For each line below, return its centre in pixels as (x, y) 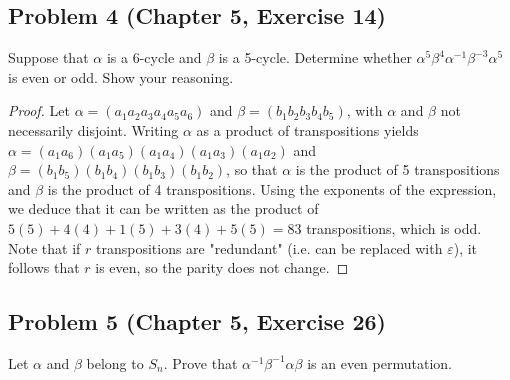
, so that (252, 169)
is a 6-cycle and (154, 57)
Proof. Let (39, 110)
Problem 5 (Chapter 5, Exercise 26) (197, 321)
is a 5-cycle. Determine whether (315, 57)
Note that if (44, 247)
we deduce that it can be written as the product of (163, 208)
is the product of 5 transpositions (397, 169)
